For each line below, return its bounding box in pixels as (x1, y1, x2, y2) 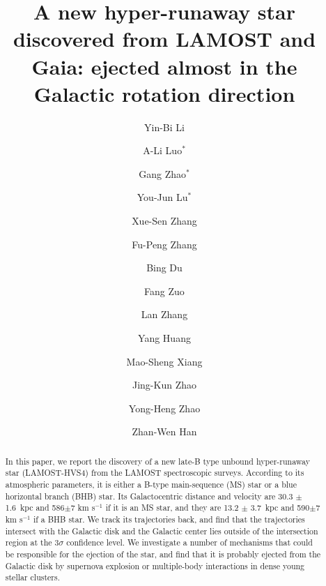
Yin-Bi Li (144, 119, 185, 134)
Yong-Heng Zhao (128, 400, 201, 415)
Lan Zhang (141, 307, 188, 322)
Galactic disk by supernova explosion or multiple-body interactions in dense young (5, 559, 305, 571)
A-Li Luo (143, 143, 183, 158)
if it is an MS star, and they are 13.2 (105, 502, 239, 513)
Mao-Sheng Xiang (126, 354, 203, 368)
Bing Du (146, 260, 183, 275)
